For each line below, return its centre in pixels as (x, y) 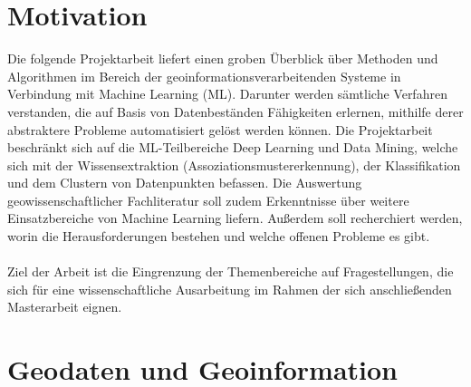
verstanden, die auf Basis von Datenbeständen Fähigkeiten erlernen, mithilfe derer (235, 111)
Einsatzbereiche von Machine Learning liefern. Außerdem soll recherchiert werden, (235, 218)
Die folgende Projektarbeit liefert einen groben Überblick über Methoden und (223, 58)
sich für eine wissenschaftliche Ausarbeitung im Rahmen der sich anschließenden (230, 289)
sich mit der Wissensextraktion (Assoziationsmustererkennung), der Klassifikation (234, 164)
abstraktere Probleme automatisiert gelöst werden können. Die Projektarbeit (220, 129)
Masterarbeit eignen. (65, 307)
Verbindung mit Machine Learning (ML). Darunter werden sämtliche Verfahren (227, 94)
